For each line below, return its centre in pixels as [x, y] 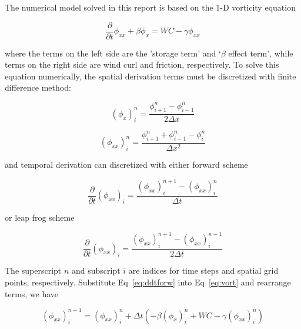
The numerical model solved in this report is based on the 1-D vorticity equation [150, 7]
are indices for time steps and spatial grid [203, 270]
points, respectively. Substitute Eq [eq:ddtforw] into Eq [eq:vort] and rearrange [148, 282]
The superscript [33, 270]
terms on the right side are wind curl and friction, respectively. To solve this [142, 64]
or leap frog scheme [40, 217]
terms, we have [32, 293]
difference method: [38, 87]
